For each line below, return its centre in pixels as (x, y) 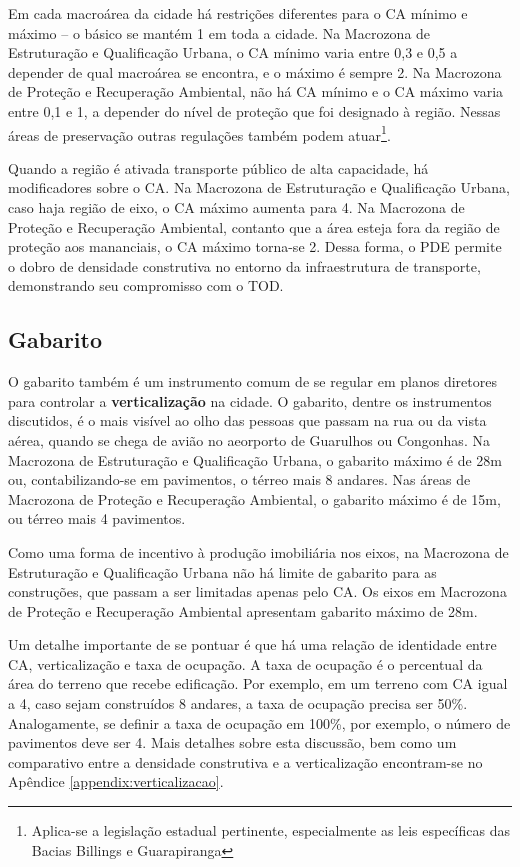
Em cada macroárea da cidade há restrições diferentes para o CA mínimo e (238, 13)
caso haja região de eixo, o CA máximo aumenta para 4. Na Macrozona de (236, 207)
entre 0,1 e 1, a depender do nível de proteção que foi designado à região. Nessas (254, 110)
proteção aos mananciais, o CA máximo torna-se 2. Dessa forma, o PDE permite (255, 246)
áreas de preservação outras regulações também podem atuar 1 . (199, 133)
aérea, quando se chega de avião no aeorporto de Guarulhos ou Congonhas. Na (249, 439)
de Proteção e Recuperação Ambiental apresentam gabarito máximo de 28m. (243, 610)
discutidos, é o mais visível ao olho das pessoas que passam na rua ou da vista (247, 420)
